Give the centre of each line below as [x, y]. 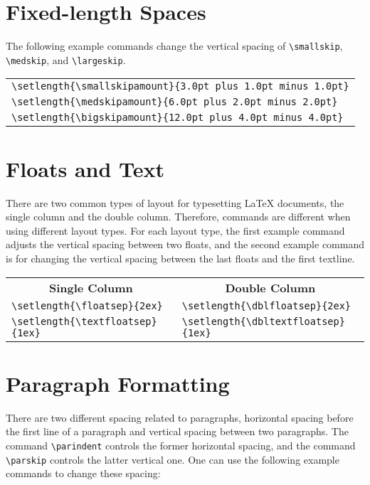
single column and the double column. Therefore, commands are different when [178, 217]
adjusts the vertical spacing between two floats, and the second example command [185, 244]
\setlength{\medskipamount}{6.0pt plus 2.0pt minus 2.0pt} [175, 102]
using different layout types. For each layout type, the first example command [175, 230]
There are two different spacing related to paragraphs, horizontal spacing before [180, 417]
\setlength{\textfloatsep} [84, 321]
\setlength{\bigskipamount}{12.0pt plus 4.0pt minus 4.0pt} [178, 118]
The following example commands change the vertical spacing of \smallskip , [174, 46]
